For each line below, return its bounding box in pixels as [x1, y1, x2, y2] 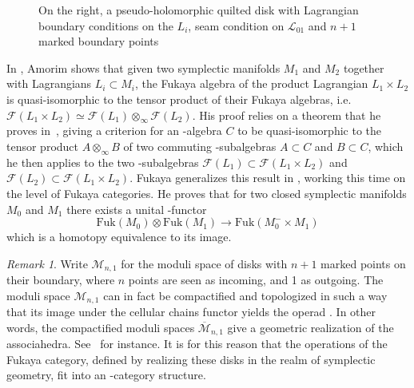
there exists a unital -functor [66, 200, 207, 217]
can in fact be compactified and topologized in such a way [103, 287, 388, 303]
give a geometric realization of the [227, 319, 394, 335]
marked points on [320, 255, 406, 271]
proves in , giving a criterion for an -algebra [6, 122, 222, 139]
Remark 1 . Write [6, 255, 88, 271]
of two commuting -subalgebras [123, 137, 277, 154]
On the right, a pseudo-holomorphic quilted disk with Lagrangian [38, 2, 359, 18]
